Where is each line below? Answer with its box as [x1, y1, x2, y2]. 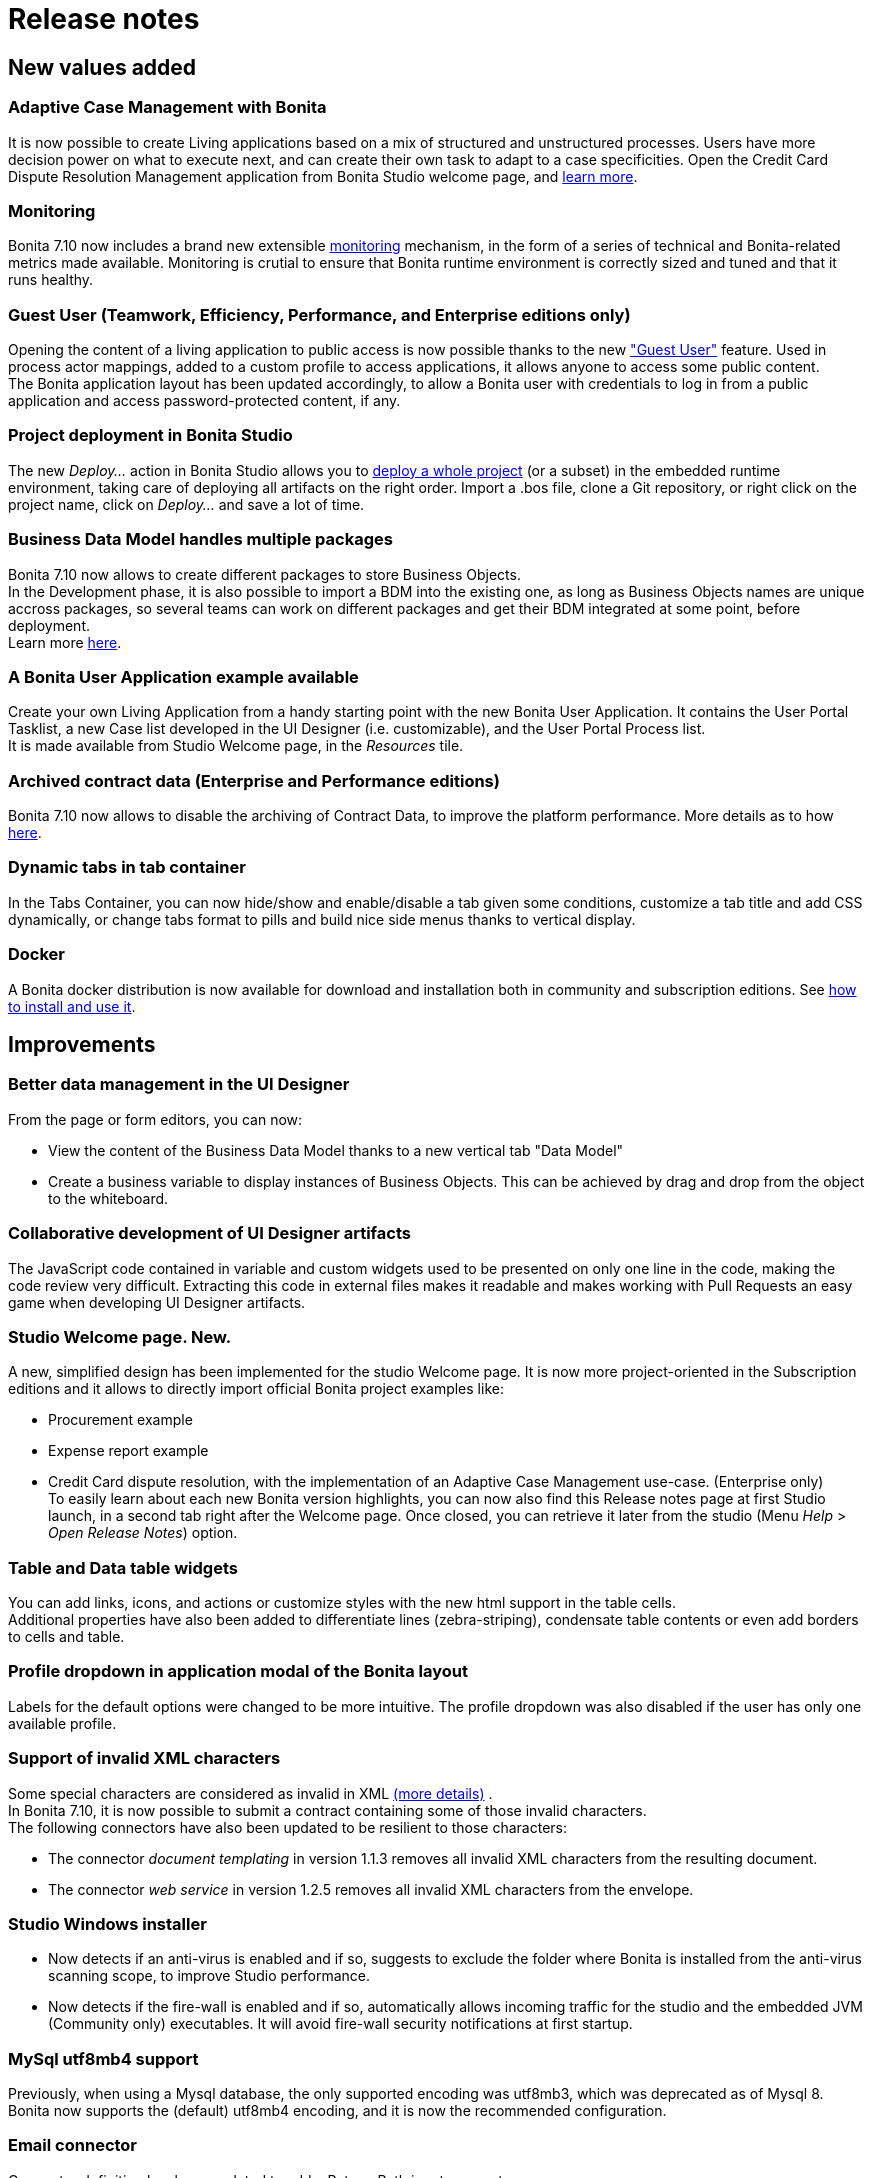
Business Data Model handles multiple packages [8, 529, 393, 550]
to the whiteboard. [48, 1189, 169, 1207]
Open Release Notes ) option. [48, 1524, 238, 1542]
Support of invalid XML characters [8, 1748, 281, 1769]
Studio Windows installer [8, 1913, 207, 1934]
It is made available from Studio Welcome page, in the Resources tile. [8, 737, 464, 755]
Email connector [8, 2135, 138, 2156]
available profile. [8, 1714, 117, 1732]
